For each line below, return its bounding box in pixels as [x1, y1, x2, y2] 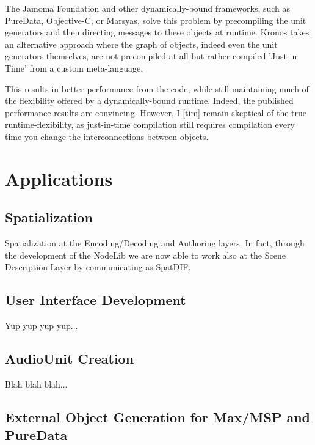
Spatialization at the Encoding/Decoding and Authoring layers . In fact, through [5, 237, 305, 249]
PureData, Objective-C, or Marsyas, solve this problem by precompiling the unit [5, 13, 306, 26]
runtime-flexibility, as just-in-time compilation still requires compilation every [5, 118, 295, 131]
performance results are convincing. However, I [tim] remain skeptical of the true [5, 106, 306, 119]
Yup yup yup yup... [5, 319, 78, 332]
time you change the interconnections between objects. [5, 130, 209, 142]
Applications [5, 166, 113, 191]
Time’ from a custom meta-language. [5, 61, 143, 74]
